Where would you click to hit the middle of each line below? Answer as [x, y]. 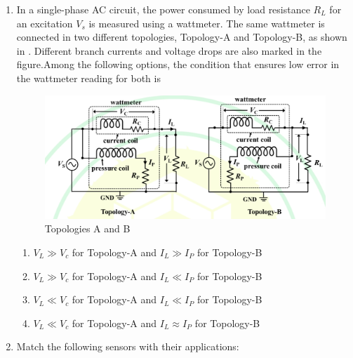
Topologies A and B [87, 228]
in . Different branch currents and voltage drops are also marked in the [169, 50]
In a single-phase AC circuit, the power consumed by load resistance [163, 9]
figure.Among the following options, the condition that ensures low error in [178, 64]
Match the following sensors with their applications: [128, 346]
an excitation [45, 23]
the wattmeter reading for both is [88, 78]
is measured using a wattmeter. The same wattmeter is [207, 23]
